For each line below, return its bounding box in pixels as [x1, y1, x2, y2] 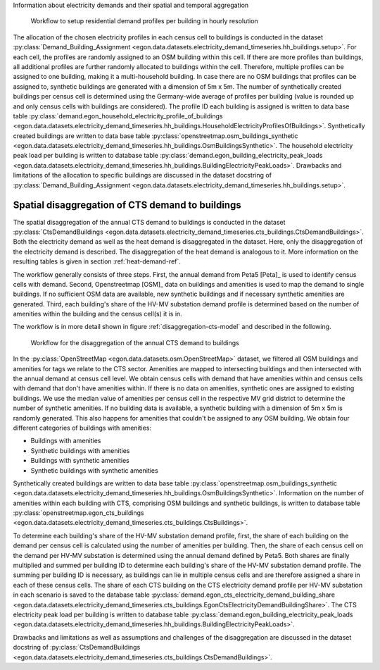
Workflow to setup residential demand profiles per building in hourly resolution [30, 17, 258, 25]
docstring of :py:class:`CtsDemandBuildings [13, 643, 141, 652]
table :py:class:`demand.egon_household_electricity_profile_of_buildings [13, 111, 223, 120]
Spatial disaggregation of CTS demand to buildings [13, 199, 242, 211]
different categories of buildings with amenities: [13, 423, 151, 432]
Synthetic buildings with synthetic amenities [30, 466, 158, 475]
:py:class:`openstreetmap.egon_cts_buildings [13, 509, 144, 517]
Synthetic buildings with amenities [30, 446, 130, 454]
